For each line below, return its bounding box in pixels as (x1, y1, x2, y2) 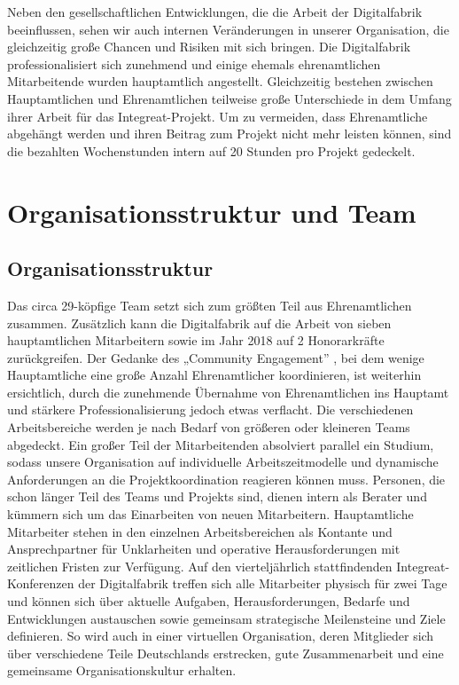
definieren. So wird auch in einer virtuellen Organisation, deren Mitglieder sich (7, 626, 434, 645)
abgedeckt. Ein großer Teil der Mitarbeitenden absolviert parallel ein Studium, (7, 435, 434, 453)
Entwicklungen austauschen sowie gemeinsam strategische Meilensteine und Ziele (7, 609, 446, 627)
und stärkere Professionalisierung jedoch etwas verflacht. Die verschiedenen (7, 400, 414, 419)
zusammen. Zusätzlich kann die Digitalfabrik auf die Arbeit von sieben (7, 313, 392, 332)
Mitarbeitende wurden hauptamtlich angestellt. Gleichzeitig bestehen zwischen (7, 72, 433, 91)
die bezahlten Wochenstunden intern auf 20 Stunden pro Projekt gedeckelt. (7, 141, 416, 160)
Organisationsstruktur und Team (7, 193, 416, 230)
